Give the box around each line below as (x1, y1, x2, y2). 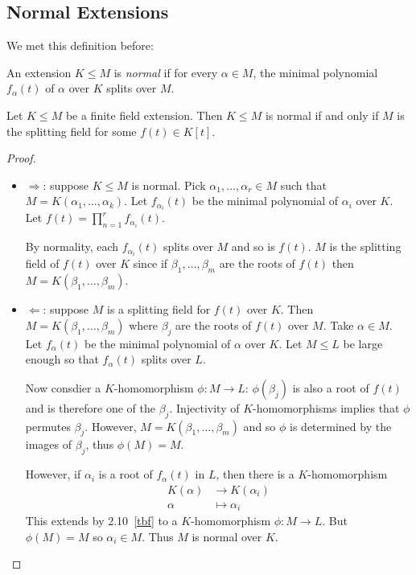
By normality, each (25, 238, 119, 255)
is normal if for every (113, 64, 218, 80)
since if (133, 255, 168, 272)
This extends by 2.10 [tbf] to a (25, 512, 178, 529)
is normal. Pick (131, 176, 206, 193)
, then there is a (216, 466, 294, 483)
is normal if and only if (265, 106, 379, 123)
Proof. (6, 150, 36, 166)
